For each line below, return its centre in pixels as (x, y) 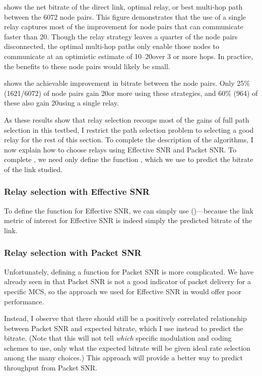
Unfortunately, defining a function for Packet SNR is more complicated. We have (129, 271)
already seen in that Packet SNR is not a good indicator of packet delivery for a (127, 281)
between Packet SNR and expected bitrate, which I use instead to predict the (124, 328)
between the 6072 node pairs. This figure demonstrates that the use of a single (125, 16)
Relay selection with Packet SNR (73, 253)
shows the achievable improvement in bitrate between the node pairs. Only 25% (127, 83)
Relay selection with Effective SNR (77, 192)
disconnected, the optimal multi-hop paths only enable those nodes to (112, 46)
